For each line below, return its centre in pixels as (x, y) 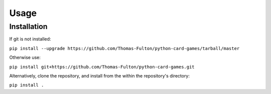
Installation (28, 26)
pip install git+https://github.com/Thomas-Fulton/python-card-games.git (102, 67)
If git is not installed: (30, 39)
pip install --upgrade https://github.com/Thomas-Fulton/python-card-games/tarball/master (124, 48)
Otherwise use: (25, 57)
